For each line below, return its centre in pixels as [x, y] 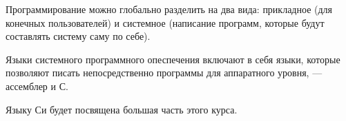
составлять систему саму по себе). [78, 36]
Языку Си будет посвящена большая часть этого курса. [122, 109]
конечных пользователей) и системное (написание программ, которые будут [165, 22]
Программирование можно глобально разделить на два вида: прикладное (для [169, 9]
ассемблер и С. [37, 86]
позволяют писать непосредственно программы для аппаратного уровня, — [164, 73]
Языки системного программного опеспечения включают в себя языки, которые [173, 59]
